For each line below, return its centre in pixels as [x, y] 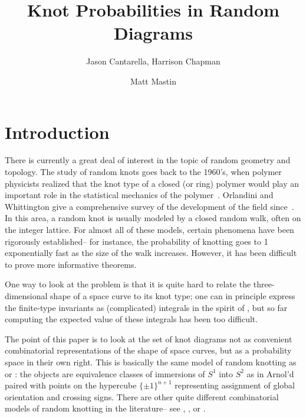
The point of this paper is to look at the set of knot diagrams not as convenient [149, 338]
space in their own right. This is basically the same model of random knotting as [151, 362]
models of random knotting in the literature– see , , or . [105, 408]
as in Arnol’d [270, 373]
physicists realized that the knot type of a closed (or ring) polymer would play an [152, 183]
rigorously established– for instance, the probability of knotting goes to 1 [136, 241]
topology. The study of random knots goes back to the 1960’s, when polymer [143, 172]
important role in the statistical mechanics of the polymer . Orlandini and [139, 195]
